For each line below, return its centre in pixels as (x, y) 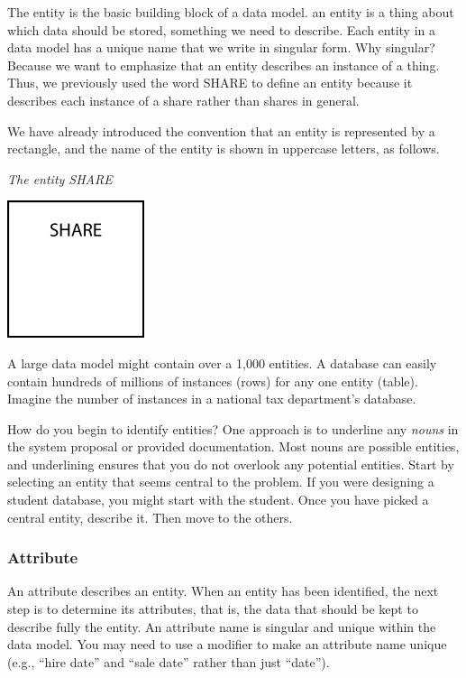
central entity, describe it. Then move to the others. (150, 517)
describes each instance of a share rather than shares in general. (183, 100)
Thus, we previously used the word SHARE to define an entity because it (210, 83)
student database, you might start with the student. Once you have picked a (218, 500)
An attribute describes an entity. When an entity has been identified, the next (223, 591)
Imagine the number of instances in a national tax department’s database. (212, 399)
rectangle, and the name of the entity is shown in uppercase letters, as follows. (224, 149)
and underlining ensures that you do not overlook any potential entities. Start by (231, 464)
